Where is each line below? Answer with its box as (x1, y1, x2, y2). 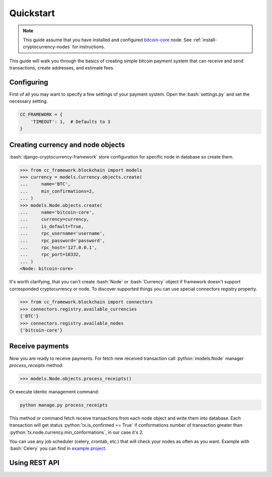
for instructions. (72, 44, 105, 50)
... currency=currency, (20, 216, 89, 222)
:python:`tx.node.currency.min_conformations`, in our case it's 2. (9, 429, 144, 435)
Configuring (9, 78, 48, 87)
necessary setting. (9, 98, 48, 104)
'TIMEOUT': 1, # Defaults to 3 (30, 119, 111, 124)
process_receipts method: (9, 362, 63, 368)
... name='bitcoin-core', (20, 209, 95, 215)
